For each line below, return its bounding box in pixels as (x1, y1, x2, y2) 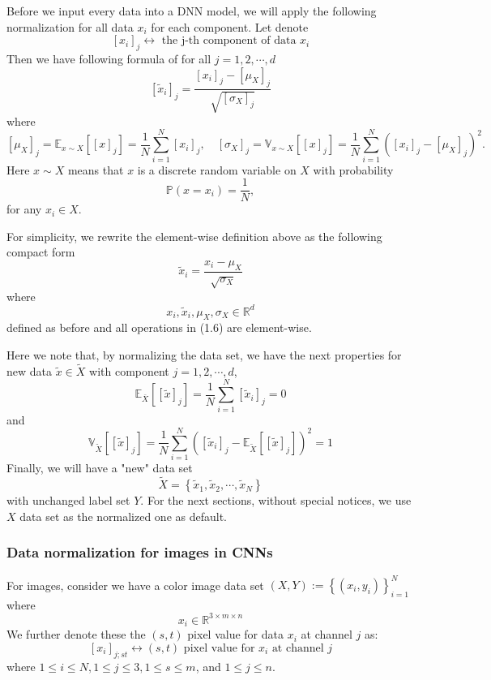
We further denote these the (6, 626, 146, 643)
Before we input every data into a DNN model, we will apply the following (6, 2, 377, 19)
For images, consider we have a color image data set (6, 576, 264, 592)
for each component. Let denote (151, 18, 309, 35)
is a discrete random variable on (137, 161, 297, 178)
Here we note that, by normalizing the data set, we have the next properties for (6, 346, 402, 364)
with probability (313, 161, 394, 178)
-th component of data (185, 35, 297, 47)
